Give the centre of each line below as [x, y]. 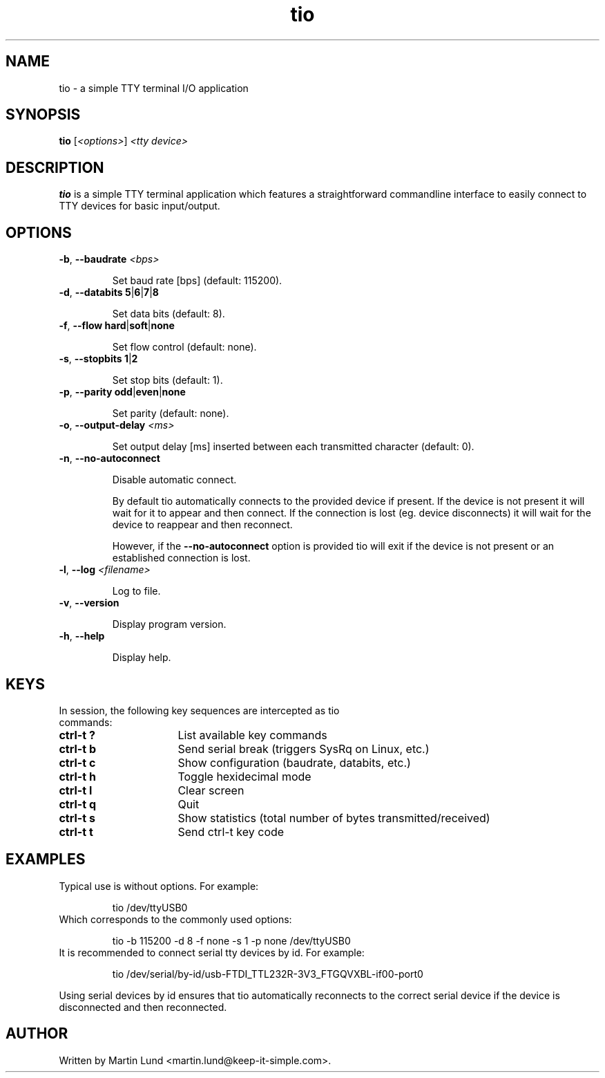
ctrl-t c [77, 762]
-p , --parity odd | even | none [122, 392]
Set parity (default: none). [171, 413]
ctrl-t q [77, 804]
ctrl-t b [77, 749]
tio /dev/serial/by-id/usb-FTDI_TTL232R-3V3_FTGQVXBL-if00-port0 [268, 974]
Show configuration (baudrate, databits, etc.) [294, 762]
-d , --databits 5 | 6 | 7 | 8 [109, 292]
